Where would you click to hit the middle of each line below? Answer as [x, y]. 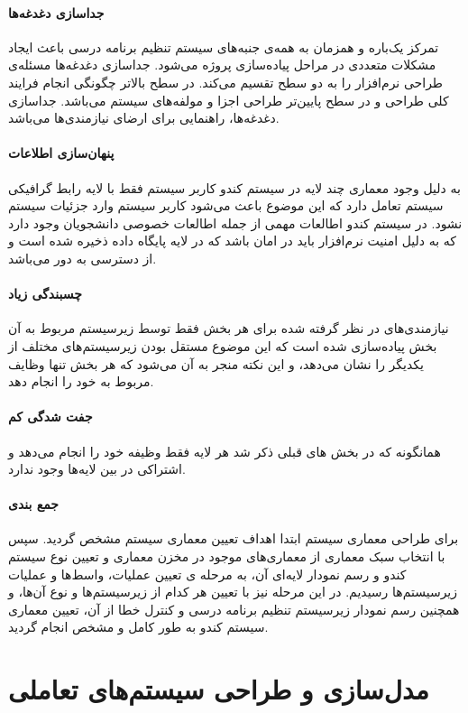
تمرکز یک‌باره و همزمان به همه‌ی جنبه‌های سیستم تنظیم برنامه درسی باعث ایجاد [224, 46]
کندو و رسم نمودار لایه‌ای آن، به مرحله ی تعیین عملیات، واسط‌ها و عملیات [207, 574]
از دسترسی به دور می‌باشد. [83, 258]
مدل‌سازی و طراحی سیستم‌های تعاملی [219, 689]
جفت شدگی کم [50, 417]
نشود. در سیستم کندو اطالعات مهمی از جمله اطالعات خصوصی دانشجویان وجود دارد [235, 222]
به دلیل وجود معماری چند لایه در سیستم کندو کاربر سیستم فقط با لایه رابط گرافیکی [234, 187]
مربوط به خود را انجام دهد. [81, 381]
